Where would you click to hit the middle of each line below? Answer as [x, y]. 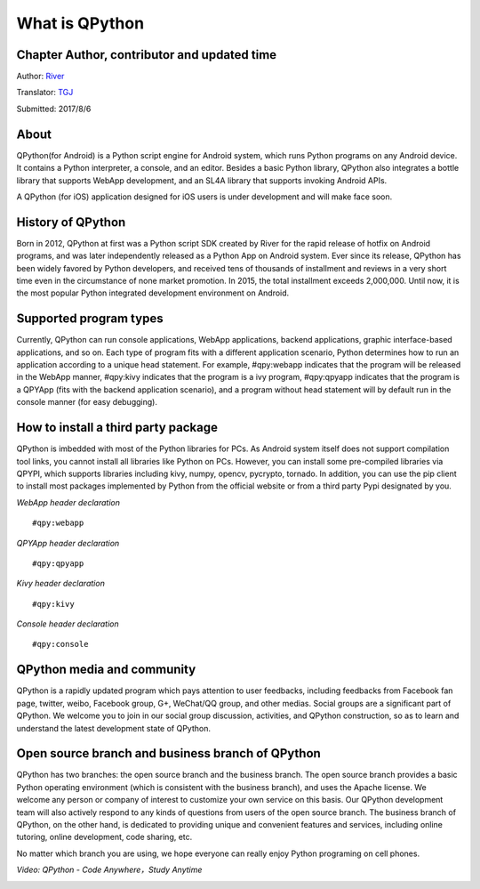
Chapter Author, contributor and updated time [147, 55]
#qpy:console [60, 644]
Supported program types [90, 319]
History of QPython [71, 222]
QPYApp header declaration [68, 543]
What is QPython [80, 23]
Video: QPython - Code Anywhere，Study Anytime [109, 870]
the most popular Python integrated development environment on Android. [153, 293]
